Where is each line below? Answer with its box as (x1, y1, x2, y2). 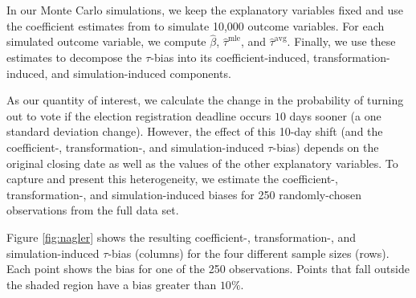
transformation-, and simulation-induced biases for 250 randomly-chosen (6, 186, 361, 202)
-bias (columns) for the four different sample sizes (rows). (108, 244, 389, 261)
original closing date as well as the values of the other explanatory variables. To (6, 154, 398, 171)
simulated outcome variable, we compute (6, 33, 206, 50)
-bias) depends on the (272, 138, 379, 155)
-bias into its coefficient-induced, (150, 49, 310, 65)
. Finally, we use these (287, 33, 396, 50)
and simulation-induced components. (51, 64, 231, 81)
